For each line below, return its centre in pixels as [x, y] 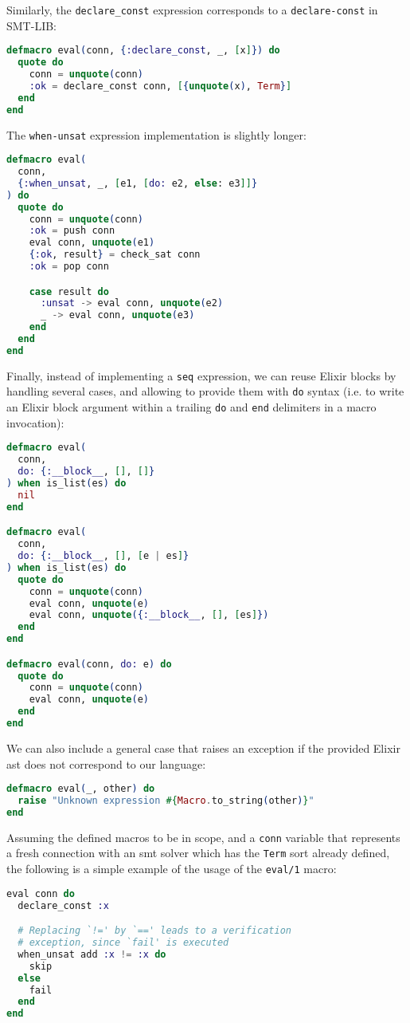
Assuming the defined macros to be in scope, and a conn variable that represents [203, 837]
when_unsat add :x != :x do [92, 954]
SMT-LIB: [31, 25]
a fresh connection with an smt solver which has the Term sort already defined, [198, 853]
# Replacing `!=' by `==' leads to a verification [154, 931]
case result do [69, 291]
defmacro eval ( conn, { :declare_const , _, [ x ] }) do [143, 51]
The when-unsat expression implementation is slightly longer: [156, 134]
